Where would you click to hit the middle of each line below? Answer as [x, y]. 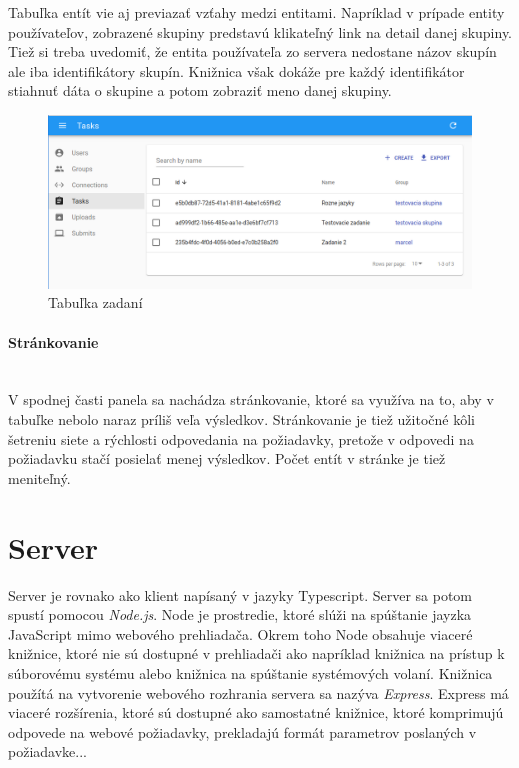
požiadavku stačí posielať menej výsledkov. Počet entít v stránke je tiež [227, 458]
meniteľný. [39, 477]
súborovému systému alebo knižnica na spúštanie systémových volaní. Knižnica [250, 672]
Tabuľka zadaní [95, 302]
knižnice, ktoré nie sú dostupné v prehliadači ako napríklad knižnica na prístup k [256, 653]
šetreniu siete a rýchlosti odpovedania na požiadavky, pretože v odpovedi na [241, 438]
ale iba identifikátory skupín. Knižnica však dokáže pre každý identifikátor [236, 70]
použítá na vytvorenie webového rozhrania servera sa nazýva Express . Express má [258, 692]
